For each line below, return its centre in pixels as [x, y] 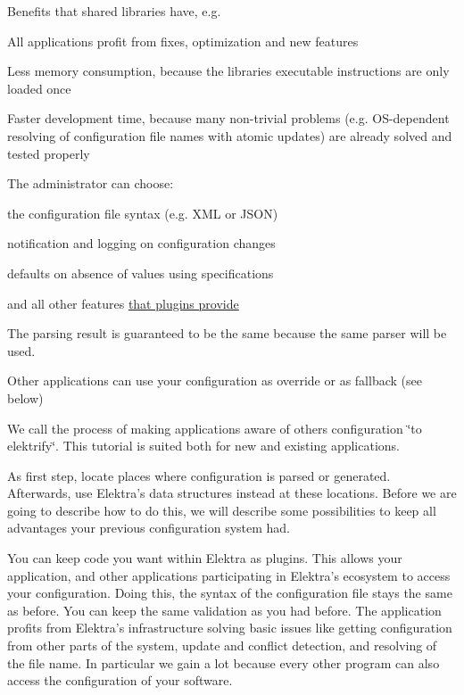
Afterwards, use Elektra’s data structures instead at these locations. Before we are [232, 493]
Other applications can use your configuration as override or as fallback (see [215, 381]
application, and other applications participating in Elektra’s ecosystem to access [229, 575]
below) [25, 397]
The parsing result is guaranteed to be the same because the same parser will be [227, 333]
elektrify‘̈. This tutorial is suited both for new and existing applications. [204, 446]
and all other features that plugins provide [123, 303]
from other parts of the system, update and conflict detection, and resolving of [222, 645]
